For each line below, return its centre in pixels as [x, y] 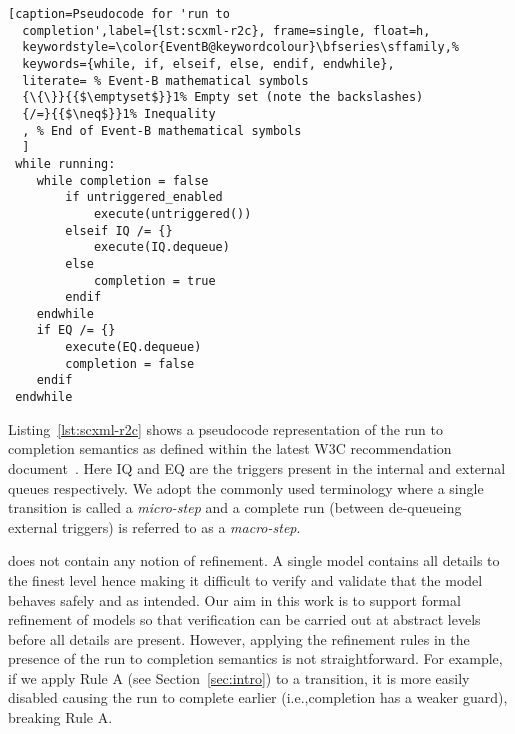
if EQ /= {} [76, 330]
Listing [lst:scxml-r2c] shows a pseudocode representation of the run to [225, 428]
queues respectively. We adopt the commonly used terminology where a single [246, 487]
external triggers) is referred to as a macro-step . [154, 526]
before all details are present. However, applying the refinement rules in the [239, 638]
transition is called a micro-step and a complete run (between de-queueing [235, 507]
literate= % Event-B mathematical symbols [165, 80]
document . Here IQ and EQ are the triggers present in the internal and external [257, 467]
